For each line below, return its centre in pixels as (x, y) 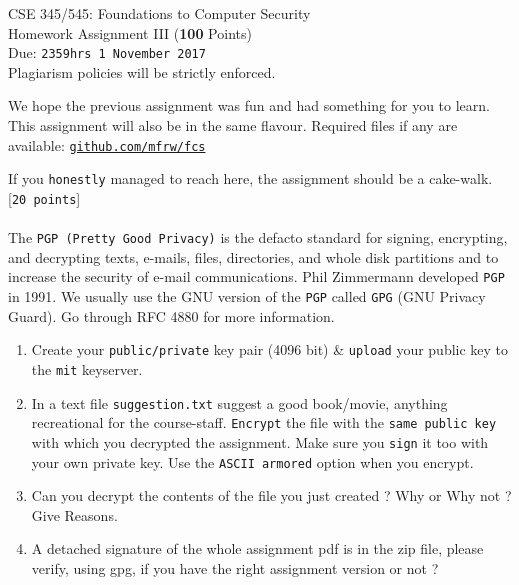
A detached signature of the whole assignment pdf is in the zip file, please (257, 548)
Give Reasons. (74, 514)
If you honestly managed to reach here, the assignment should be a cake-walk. (250, 178)
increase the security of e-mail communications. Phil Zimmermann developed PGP (256, 276)
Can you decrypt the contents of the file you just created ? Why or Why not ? (271, 495)
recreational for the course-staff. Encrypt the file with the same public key (264, 422)
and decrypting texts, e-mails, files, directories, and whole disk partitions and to (253, 256)
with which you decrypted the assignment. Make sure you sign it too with (260, 441)
